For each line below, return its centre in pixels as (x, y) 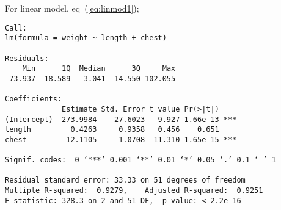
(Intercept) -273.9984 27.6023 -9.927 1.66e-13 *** (121, 119)
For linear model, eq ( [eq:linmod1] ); (72, 8)
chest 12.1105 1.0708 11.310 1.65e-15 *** (121, 139)
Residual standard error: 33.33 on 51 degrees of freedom (125, 180)
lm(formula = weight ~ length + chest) (86, 38)
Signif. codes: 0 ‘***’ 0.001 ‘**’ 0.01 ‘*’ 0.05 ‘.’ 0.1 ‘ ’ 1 (140, 160)
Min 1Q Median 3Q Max (99, 69)
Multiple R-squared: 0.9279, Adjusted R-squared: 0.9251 (134, 191)
